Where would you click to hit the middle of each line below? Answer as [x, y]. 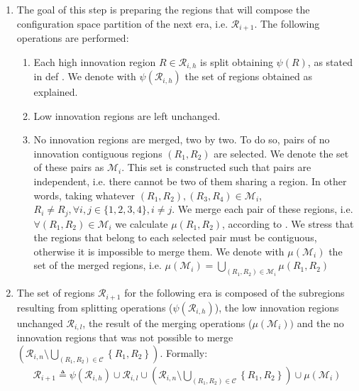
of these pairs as [69, 167]
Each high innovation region [95, 61]
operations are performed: [73, 38]
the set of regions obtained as [249, 76]
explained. [56, 92]
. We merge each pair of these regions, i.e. [263, 209]
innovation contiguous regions [98, 153]
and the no [320, 323]
